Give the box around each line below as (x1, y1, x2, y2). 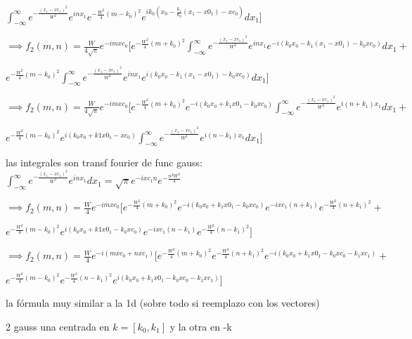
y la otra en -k (169, 319, 232, 333)
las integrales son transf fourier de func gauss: (6, 155, 202, 170)
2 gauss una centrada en (6, 319, 110, 333)
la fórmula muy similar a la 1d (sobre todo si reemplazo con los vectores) (6, 295, 320, 310)
